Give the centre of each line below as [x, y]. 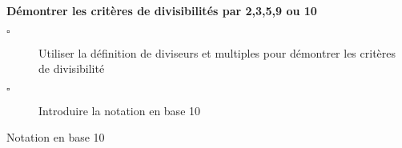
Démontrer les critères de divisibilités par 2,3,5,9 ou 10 [162, 10]
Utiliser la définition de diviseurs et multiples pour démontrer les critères [217, 52]
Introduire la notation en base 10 [120, 110]
